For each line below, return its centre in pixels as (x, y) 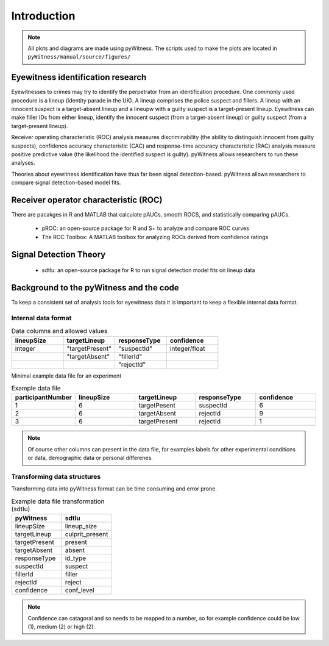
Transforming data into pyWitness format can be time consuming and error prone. (114, 489)
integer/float (187, 348)
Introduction (43, 16)
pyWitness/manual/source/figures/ (79, 57)
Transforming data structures (56, 476)
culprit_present (87, 534)
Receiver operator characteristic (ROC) (87, 200)
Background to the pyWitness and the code (95, 288)
